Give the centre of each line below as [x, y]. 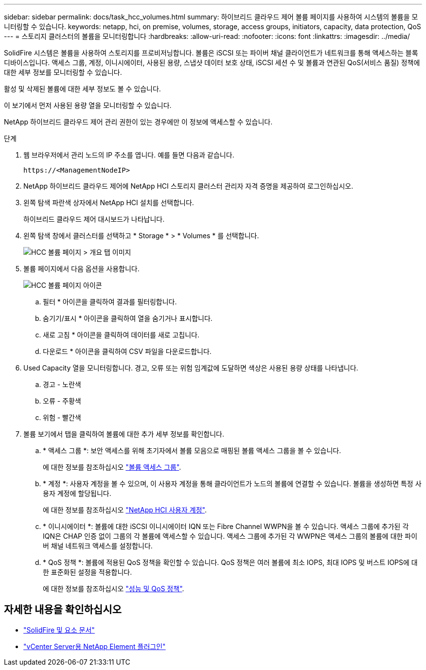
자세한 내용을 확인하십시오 [63, 610]
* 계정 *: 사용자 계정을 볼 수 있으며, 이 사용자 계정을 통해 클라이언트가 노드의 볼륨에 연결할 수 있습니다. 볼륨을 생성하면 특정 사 [232, 484]
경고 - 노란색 [62, 384]
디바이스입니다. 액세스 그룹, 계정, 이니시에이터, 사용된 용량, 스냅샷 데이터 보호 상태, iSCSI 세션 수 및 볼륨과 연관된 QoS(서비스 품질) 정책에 [212, 62]
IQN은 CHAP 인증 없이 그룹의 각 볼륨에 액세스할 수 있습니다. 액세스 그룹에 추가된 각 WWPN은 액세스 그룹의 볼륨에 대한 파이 [230, 536]
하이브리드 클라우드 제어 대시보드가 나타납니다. [94, 219]
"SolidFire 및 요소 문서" [59, 630]
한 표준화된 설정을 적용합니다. [88, 572]
